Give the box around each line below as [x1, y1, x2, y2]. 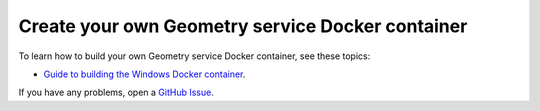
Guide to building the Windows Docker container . [43, 68, 246, 80]
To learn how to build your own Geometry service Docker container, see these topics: [18, 50, 371, 62]
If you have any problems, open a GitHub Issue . [18, 86, 214, 99]
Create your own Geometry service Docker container [18, 15, 468, 37]
